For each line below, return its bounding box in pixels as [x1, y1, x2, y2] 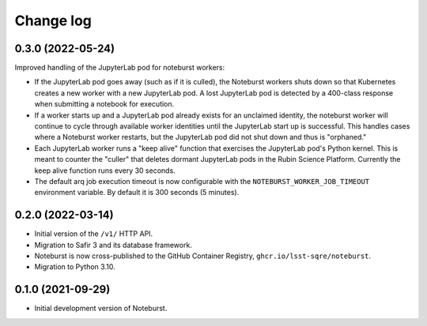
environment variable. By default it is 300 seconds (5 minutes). [34, 188, 240, 197]
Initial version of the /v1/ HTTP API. [34, 229, 153, 238]
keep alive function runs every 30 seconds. [34, 166, 176, 175]
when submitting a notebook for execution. [34, 99, 175, 109]
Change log [14, 12, 93, 29]
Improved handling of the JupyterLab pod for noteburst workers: [14, 63, 225, 73]
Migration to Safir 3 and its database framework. [34, 240, 193, 249]
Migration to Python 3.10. [34, 262, 115, 272]
